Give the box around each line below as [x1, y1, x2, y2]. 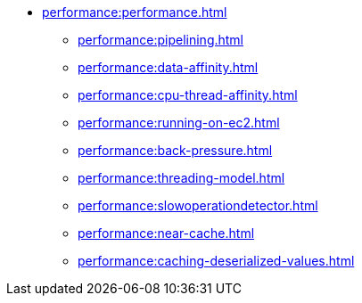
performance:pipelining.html [78, 32, 244, 47]
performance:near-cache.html [78, 225, 255, 241]
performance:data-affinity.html [78, 60, 259, 75]
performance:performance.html [42, 4, 227, 20]
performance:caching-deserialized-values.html [78, 253, 355, 268]
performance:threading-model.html [78, 170, 285, 185]
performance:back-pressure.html [78, 143, 273, 158]
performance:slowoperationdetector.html [78, 198, 318, 213]
